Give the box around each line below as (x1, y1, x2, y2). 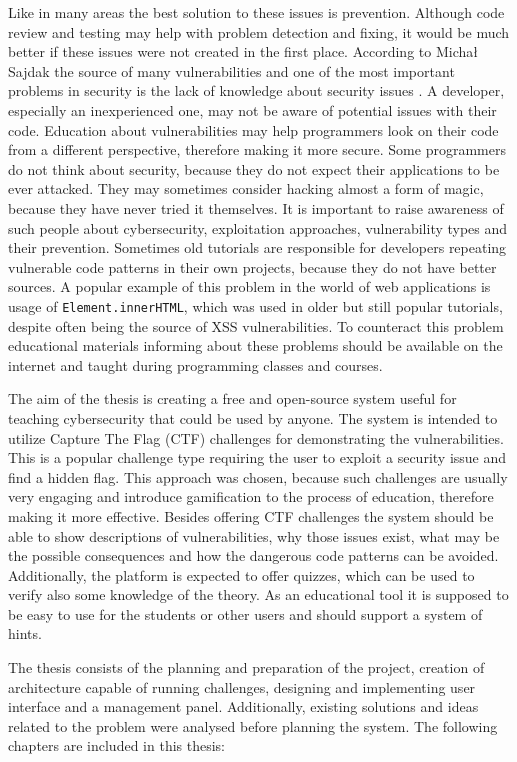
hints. (8, 623, 42, 644)
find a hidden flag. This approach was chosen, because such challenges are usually (8, 466, 508, 487)
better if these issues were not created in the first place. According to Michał (8, 41, 478, 62)
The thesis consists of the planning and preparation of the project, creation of (8, 657, 485, 678)
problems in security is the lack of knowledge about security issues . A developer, (8, 80, 505, 101)
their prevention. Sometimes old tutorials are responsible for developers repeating (8, 237, 507, 258)
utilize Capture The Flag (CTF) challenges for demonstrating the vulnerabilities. (8, 427, 504, 448)
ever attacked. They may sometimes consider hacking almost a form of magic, (8, 178, 484, 199)
